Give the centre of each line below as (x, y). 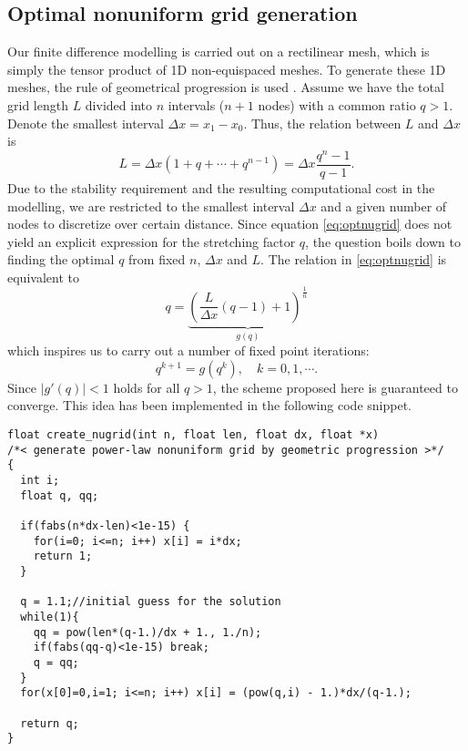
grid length (38, 104)
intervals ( (196, 104)
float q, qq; (60, 495)
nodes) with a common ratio (337, 104)
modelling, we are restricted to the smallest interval (151, 206)
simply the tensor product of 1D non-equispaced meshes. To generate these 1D (227, 69)
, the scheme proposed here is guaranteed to (335, 387)
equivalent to (43, 277)
